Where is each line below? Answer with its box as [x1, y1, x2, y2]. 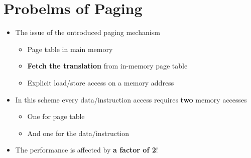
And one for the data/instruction [27, 127, 130, 138]
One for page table [27, 111, 85, 121]
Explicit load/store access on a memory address [27, 77, 174, 87]
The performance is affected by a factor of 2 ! [15, 144, 158, 155]
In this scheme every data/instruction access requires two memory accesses [15, 94, 247, 104]
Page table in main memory [27, 43, 113, 54]
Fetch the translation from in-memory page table [27, 60, 188, 71]
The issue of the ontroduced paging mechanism [15, 27, 160, 37]
